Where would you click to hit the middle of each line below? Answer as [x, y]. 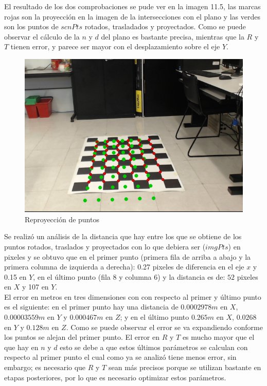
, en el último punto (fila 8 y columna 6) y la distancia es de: [129, 276]
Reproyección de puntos [62, 219]
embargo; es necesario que [45, 367]
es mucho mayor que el [218, 337]
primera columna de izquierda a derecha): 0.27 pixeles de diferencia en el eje [124, 267]
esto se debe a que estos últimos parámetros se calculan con [154, 347]
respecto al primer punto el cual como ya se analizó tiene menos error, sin [120, 357]
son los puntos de [31, 26]
